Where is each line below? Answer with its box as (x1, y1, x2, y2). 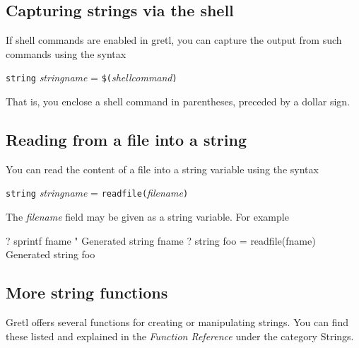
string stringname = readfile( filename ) (6, 185, 189, 200)
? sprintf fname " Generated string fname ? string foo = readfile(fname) (6, 233, 316, 248)
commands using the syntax (6, 46, 126, 61)
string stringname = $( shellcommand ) (6, 70, 177, 85)
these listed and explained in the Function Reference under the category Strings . (6, 328, 354, 343)
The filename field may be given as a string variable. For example (6, 209, 289, 224)
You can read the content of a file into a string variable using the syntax (6, 161, 319, 176)
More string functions (6, 282, 168, 303)
